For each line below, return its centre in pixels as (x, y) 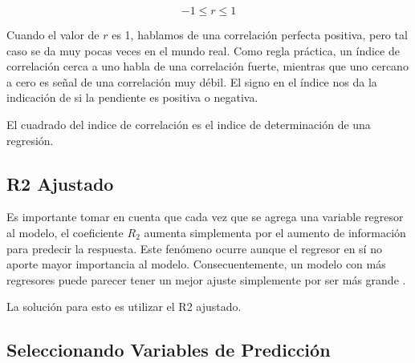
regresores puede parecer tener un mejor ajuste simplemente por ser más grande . (206, 279)
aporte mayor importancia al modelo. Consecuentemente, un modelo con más (196, 264)
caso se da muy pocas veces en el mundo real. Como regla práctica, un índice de (203, 50)
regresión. (30, 140)
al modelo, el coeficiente (65, 232)
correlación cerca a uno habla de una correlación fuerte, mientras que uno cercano (207, 66)
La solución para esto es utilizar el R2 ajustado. (124, 307)
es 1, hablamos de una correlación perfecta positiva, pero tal (260, 34)
